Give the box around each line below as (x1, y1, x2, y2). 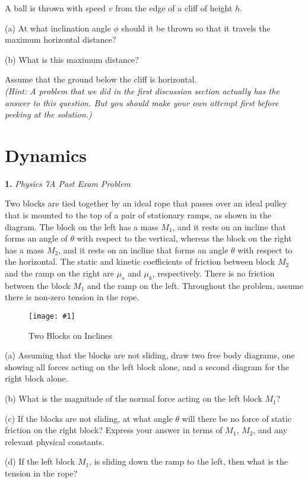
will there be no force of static (182, 412, 291, 424)
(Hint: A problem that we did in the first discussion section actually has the (5, 84, 280, 97)
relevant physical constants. (5, 435, 104, 447)
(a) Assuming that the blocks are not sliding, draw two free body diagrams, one (5, 349, 295, 361)
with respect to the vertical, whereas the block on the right (77, 232, 292, 244)
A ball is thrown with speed (5, 2, 106, 14)
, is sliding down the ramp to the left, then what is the (89, 455, 288, 468)
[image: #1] (28, 312, 75, 321)
